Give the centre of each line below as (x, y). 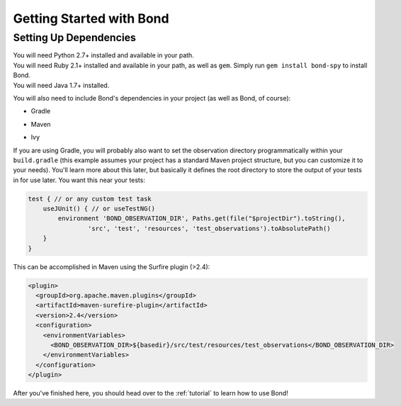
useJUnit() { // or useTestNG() (99, 209)
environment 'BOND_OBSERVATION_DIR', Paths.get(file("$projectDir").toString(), (202, 219)
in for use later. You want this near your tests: (79, 180)
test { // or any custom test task (90, 199)
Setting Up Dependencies (74, 38)
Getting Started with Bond (91, 18)
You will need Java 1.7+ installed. (61, 85)
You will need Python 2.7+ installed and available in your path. (103, 55)
